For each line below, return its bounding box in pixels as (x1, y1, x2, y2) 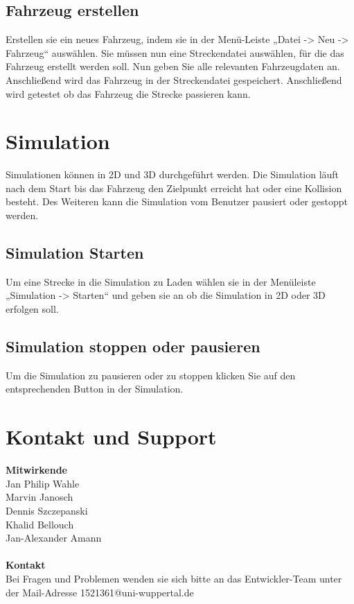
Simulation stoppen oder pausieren (6, 336, 260, 357)
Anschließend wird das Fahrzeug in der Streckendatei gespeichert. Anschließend (6, 72, 342, 87)
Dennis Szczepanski (6, 503, 88, 517)
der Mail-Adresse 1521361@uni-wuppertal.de (6, 585, 194, 599)
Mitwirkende (6, 463, 67, 477)
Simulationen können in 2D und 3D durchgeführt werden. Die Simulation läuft (6, 167, 339, 182)
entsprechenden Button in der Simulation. (6, 381, 184, 396)
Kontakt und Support (6, 422, 217, 451)
